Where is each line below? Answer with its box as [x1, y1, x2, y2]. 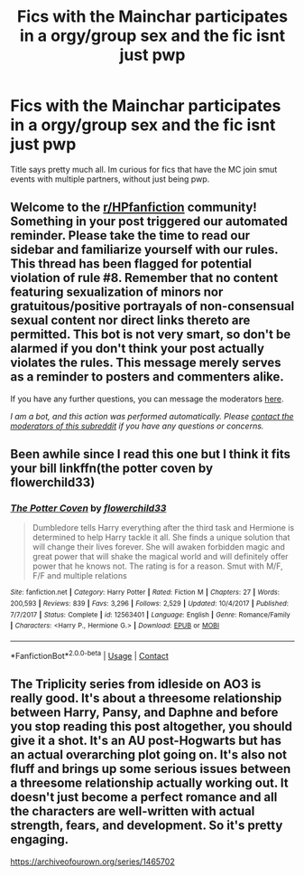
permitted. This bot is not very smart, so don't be [10, 327, 291, 343]
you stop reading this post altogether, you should [10, 719, 292, 734]
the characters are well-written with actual [10, 804, 255, 819]
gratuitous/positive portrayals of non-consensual [10, 298, 295, 314]
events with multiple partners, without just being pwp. [10, 174, 210, 184]
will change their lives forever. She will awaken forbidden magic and [32, 542, 285, 552]
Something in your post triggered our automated [10, 214, 288, 230]
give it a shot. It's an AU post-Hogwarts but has [10, 733, 282, 749]
